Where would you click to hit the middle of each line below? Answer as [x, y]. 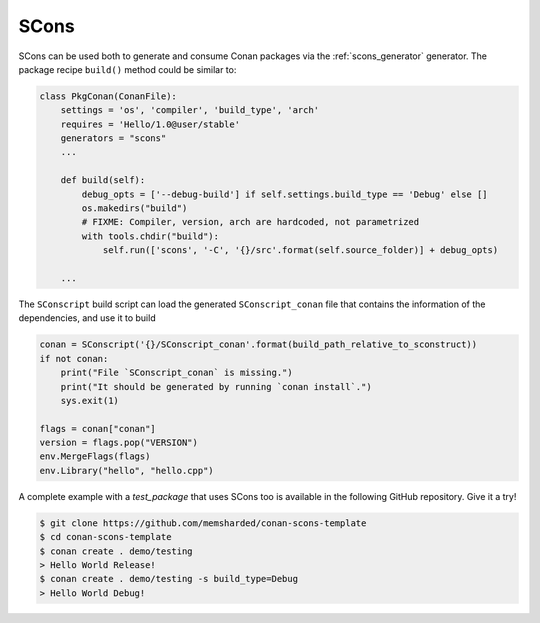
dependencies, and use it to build [87, 318]
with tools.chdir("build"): [150, 236]
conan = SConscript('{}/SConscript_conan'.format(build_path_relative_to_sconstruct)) [258, 344]
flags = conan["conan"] [98, 428]
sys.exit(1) [90, 400]
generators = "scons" [113, 138]
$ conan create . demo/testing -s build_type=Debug [169, 579]
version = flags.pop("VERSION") [119, 443]
